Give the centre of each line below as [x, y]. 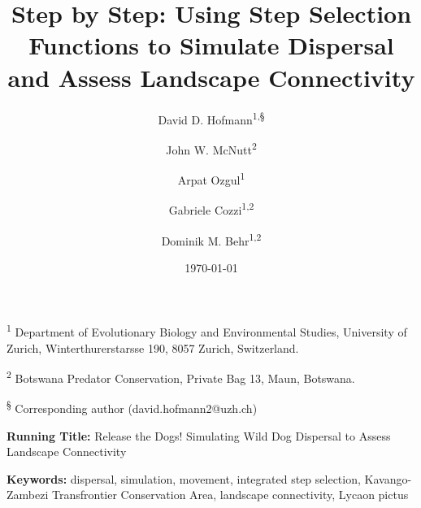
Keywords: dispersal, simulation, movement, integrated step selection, [184, 478]
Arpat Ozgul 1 [211, 178]
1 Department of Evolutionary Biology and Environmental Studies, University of [207, 330]
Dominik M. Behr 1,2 [211, 239]
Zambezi [28, 495]
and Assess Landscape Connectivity [211, 77]
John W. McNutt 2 [211, 148]
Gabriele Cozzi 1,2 [211, 208]
